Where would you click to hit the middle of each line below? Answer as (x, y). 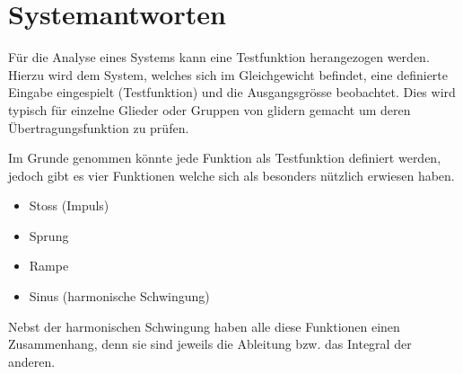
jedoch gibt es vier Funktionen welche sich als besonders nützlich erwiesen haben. (231, 175)
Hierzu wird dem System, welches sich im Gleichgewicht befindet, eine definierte (228, 74)
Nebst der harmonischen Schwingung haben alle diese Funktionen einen (204, 326)
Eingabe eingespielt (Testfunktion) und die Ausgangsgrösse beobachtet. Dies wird (232, 92)
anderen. (32, 361)
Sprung (49, 235)
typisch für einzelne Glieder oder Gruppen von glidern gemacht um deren (210, 109)
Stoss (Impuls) (69, 205)
